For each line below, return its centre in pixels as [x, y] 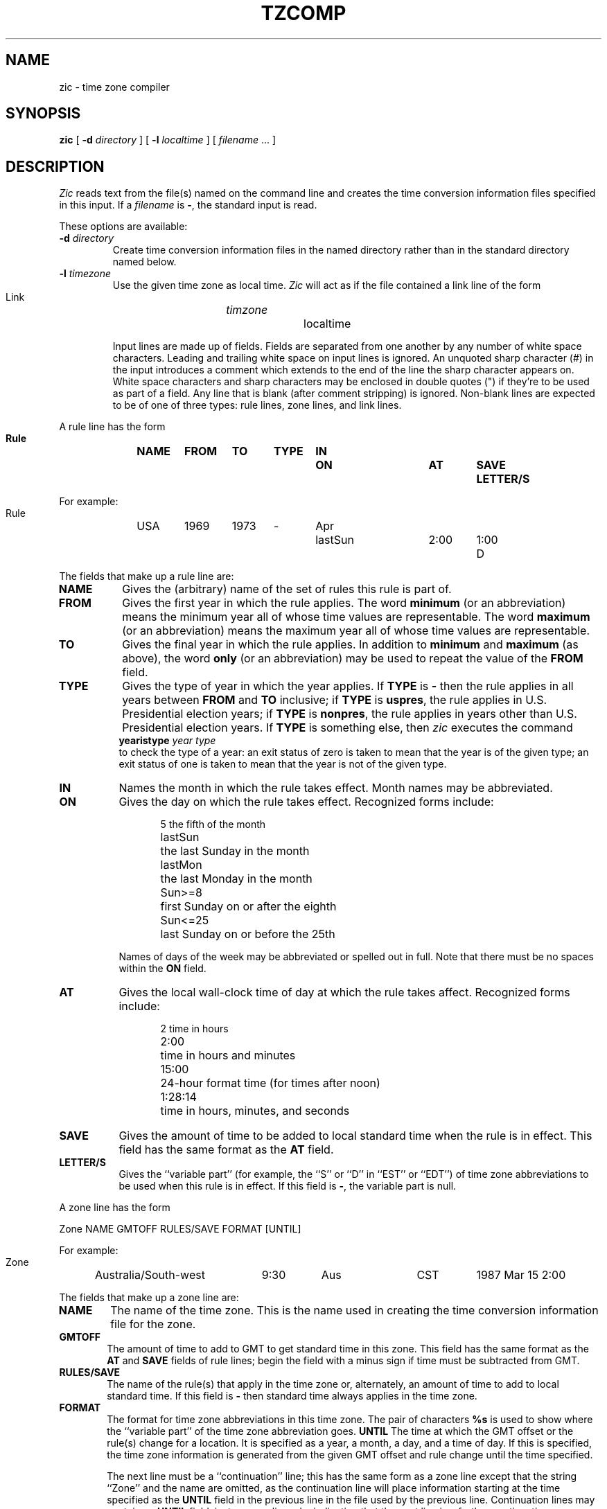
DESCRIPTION [55, 166]
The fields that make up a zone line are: [149, 1298]
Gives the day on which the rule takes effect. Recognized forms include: [306, 802]
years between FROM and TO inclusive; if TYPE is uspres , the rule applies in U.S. [335, 700]
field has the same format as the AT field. [226, 1150]
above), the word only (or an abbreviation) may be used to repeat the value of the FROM [353, 659]
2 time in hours [194, 1029]
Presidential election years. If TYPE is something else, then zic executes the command [348, 728]
